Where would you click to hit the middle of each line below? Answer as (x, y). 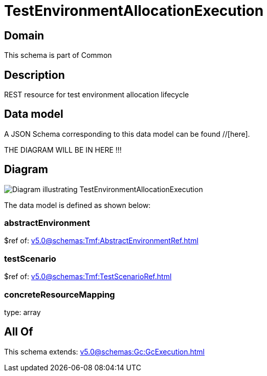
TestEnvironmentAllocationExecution (134, 11)
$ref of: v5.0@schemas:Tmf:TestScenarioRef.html (88, 277)
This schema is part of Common (58, 55)
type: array (23, 312)
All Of (19, 332)
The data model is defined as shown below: (77, 205)
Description (35, 75)
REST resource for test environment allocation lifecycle (97, 95)
